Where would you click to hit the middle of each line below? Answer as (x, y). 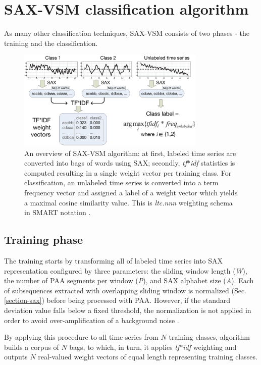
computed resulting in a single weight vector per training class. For (128, 172)
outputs (16, 357)
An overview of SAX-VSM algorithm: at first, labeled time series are (130, 153)
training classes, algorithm (209, 337)
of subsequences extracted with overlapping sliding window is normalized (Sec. (125, 290)
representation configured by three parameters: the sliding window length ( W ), (126, 270)
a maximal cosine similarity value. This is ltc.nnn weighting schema (128, 202)
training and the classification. (51, 43)
